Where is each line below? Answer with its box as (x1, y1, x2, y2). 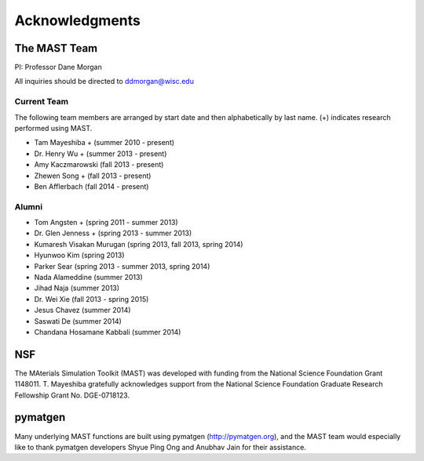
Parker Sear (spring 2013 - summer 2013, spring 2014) (34, 261, 210, 270)
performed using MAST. (14, 123, 93, 132)
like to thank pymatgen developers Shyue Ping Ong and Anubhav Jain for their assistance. (14, 442, 306, 452)
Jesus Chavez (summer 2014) (34, 306, 131, 315)
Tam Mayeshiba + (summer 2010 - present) (34, 138, 175, 147)
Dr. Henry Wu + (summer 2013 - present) (34, 149, 167, 158)
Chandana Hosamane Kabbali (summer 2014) (34, 327, 181, 336)
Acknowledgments (14, 12, 141, 29)
